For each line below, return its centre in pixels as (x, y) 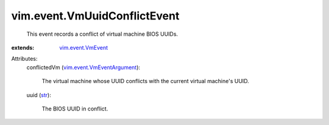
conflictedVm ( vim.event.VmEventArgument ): (83, 67)
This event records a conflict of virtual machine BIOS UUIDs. (102, 34)
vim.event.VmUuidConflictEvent (95, 16)
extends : (23, 47)
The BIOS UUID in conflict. (75, 109)
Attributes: (24, 59)
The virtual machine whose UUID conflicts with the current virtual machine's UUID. (145, 81)
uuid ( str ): (39, 95)
